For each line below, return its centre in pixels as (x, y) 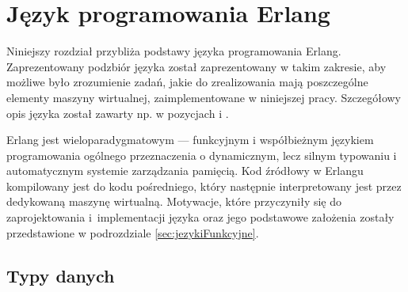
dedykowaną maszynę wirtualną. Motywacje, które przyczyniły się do (174, 201)
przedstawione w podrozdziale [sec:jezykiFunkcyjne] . (133, 232)
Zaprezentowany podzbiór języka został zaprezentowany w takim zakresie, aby (196, 66)
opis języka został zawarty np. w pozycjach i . (118, 113)
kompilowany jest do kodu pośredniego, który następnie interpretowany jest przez (204, 186)
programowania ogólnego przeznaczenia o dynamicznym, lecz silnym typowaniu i (202, 155)
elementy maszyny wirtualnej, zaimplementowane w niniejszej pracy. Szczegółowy (204, 97)
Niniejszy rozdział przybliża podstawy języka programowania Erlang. (174, 51)
